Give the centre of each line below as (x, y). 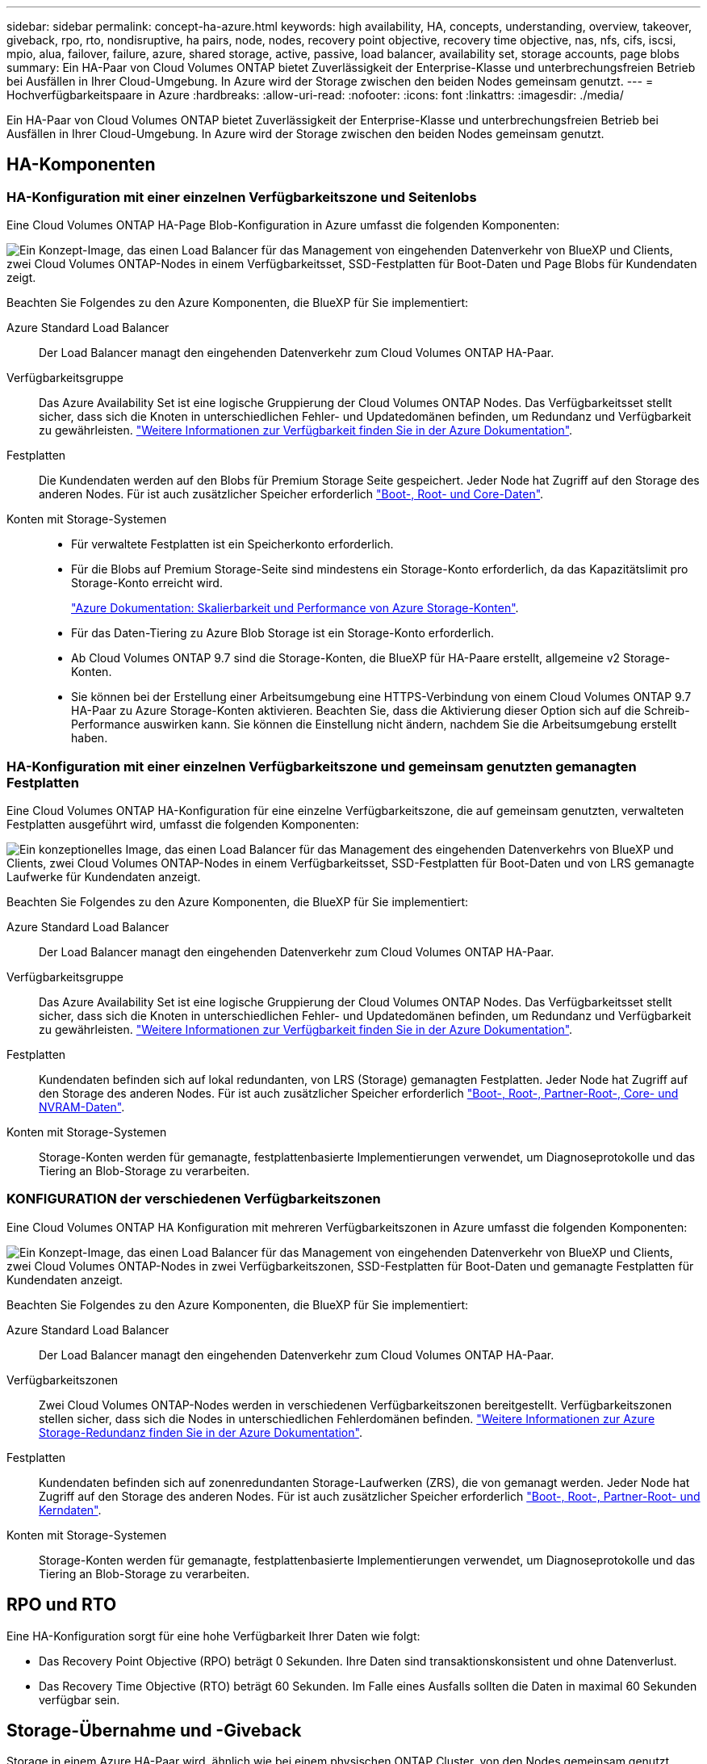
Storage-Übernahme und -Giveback (154, 1730)
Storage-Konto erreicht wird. (147, 583)
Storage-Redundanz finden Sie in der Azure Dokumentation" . (201, 1432)
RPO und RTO (62, 1605)
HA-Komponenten (81, 165)
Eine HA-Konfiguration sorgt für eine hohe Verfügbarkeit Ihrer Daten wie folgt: (213, 1636)
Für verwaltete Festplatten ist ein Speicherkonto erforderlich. (232, 544)
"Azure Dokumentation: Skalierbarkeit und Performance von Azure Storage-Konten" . (295, 608)
